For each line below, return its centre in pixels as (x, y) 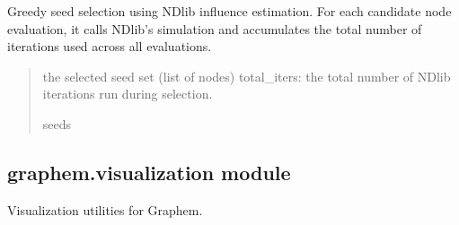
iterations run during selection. (128, 94)
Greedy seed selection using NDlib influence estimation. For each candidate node (229, 11)
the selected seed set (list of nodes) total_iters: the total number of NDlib (247, 76)
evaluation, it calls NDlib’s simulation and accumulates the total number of (215, 28)
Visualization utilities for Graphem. (105, 209)
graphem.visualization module (149, 172)
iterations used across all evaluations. (110, 46)
